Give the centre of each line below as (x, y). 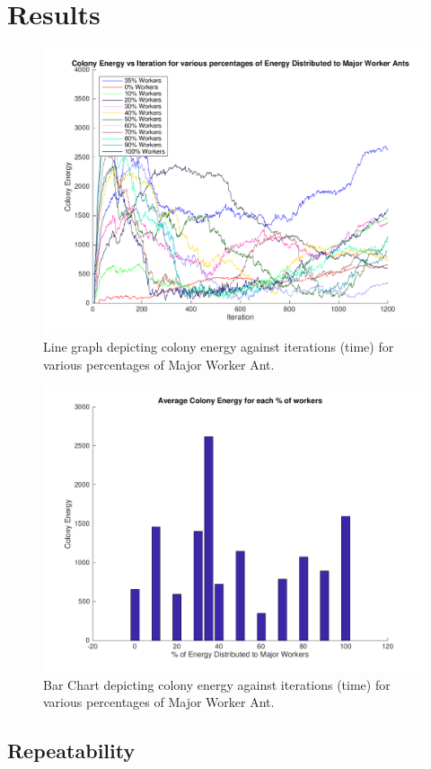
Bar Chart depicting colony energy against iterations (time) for (217, 684)
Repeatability (71, 751)
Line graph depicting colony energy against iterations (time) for (219, 347)
